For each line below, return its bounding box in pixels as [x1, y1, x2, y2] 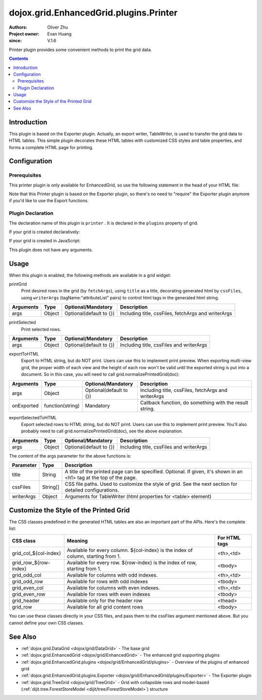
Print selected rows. [21, 326, 61, 332]
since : [9, 38, 22, 44]
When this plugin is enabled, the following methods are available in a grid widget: [9, 272, 171, 278]
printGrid [9, 281, 27, 287]
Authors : [9, 24, 28, 30]
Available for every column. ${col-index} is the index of [66, 547, 193, 554]
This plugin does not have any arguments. [9, 247, 93, 253]
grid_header [12, 598, 40, 604]
